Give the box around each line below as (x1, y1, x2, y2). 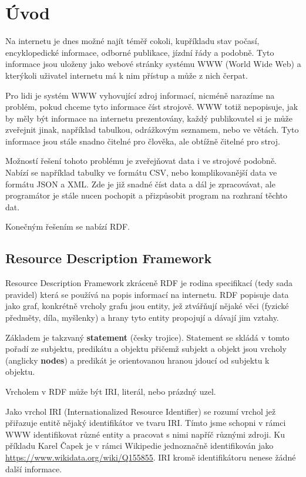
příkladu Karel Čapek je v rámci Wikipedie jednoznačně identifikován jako (5, 439, 274, 452)
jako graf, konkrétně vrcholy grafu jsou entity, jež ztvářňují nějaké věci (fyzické (5, 300, 289, 312)
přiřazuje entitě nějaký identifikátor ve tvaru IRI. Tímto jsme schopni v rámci (5, 416, 286, 429)
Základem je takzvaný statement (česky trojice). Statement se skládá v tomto (5, 331, 290, 343)
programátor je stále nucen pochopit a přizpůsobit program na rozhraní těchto (5, 189, 288, 201)
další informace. (5, 462, 62, 475)
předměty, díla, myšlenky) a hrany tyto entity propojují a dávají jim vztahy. (5, 311, 279, 324)
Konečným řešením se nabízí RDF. (5, 220, 130, 233)
